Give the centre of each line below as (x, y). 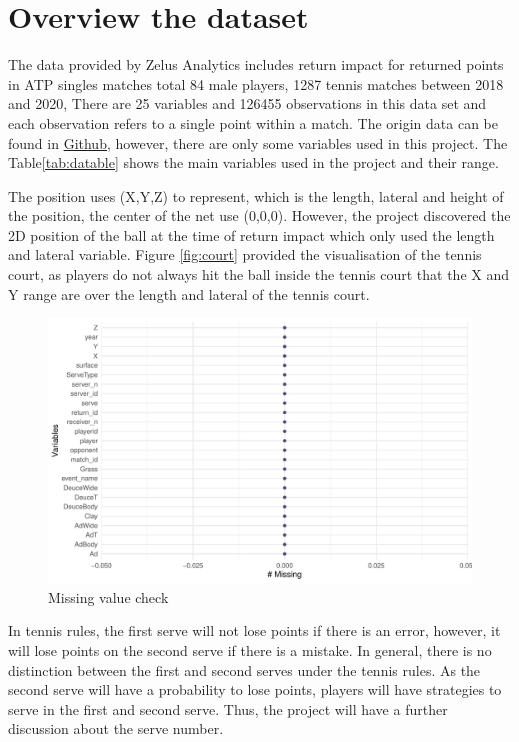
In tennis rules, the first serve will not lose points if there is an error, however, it (254, 630)
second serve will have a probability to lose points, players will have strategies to (255, 689)
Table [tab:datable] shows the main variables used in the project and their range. (253, 162)
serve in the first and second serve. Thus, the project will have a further (228, 708)
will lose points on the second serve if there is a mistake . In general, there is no (250, 650)
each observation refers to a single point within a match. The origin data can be (253, 122)
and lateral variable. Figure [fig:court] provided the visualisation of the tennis (245, 254)
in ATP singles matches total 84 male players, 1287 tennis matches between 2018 (256, 83)
